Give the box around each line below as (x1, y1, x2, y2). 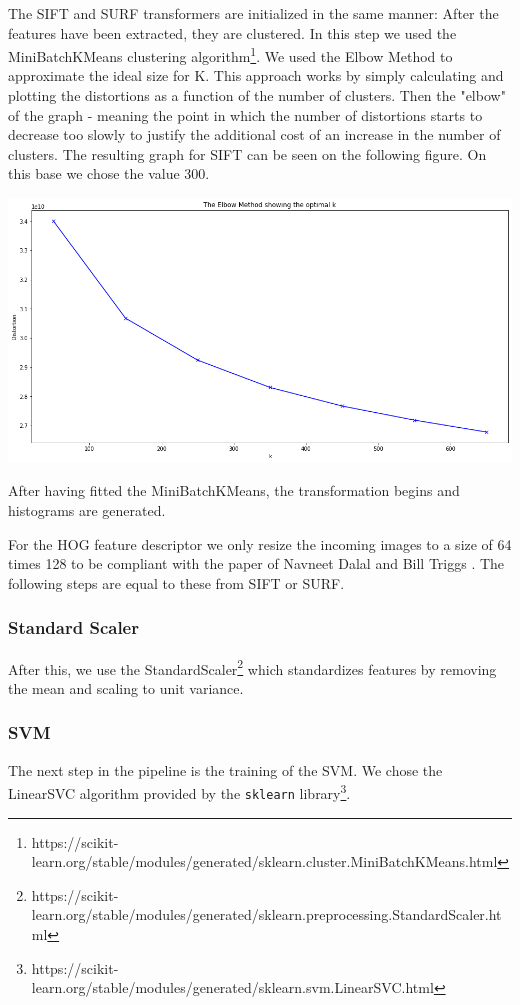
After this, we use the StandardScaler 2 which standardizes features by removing (8, 655, 497, 679)
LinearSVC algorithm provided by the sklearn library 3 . (8, 780, 351, 803)
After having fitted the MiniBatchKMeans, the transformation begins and (8, 480, 460, 501)
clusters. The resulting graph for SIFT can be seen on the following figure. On (8, 143, 487, 164)
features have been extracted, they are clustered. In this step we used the (8, 22, 457, 43)
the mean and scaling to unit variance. (8, 677, 244, 698)
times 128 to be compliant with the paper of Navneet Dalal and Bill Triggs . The (8, 553, 505, 574)
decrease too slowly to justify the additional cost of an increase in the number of (8, 124, 501, 145)
